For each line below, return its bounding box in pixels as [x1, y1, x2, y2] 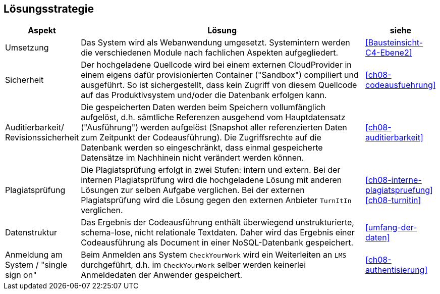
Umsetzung [5, 42, 49, 53]
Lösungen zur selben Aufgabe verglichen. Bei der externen [81, 185, 305, 195]
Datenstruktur [5, 227, 58, 238]
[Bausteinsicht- [365, 37, 423, 48]
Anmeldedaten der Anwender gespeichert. [81, 270, 243, 280]
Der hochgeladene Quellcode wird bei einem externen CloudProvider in [81, 60, 352, 70]
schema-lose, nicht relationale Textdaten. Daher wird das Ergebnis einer [81, 227, 355, 238]
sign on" [5, 270, 37, 280]
